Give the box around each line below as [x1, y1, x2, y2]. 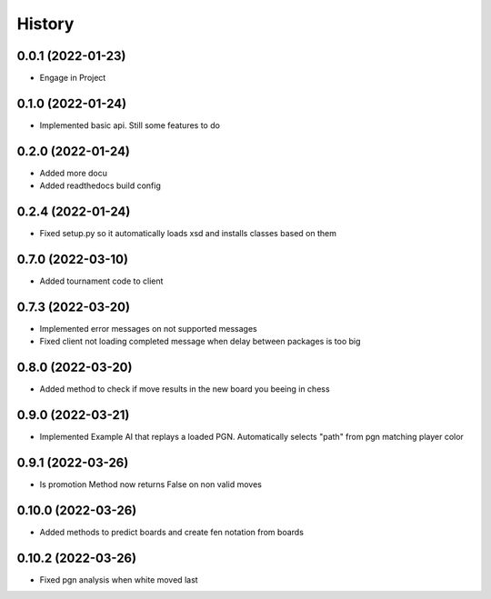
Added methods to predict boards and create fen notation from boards [39, 527, 305, 537]
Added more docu [39, 167, 108, 178]
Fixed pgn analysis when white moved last [39, 574, 199, 585]
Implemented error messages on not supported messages [39, 323, 258, 334]
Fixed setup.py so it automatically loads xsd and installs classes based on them [39, 228, 336, 239]
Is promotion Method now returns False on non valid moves [39, 479, 263, 490]
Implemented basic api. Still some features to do [39, 119, 220, 131]
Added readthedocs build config [39, 180, 161, 191]
